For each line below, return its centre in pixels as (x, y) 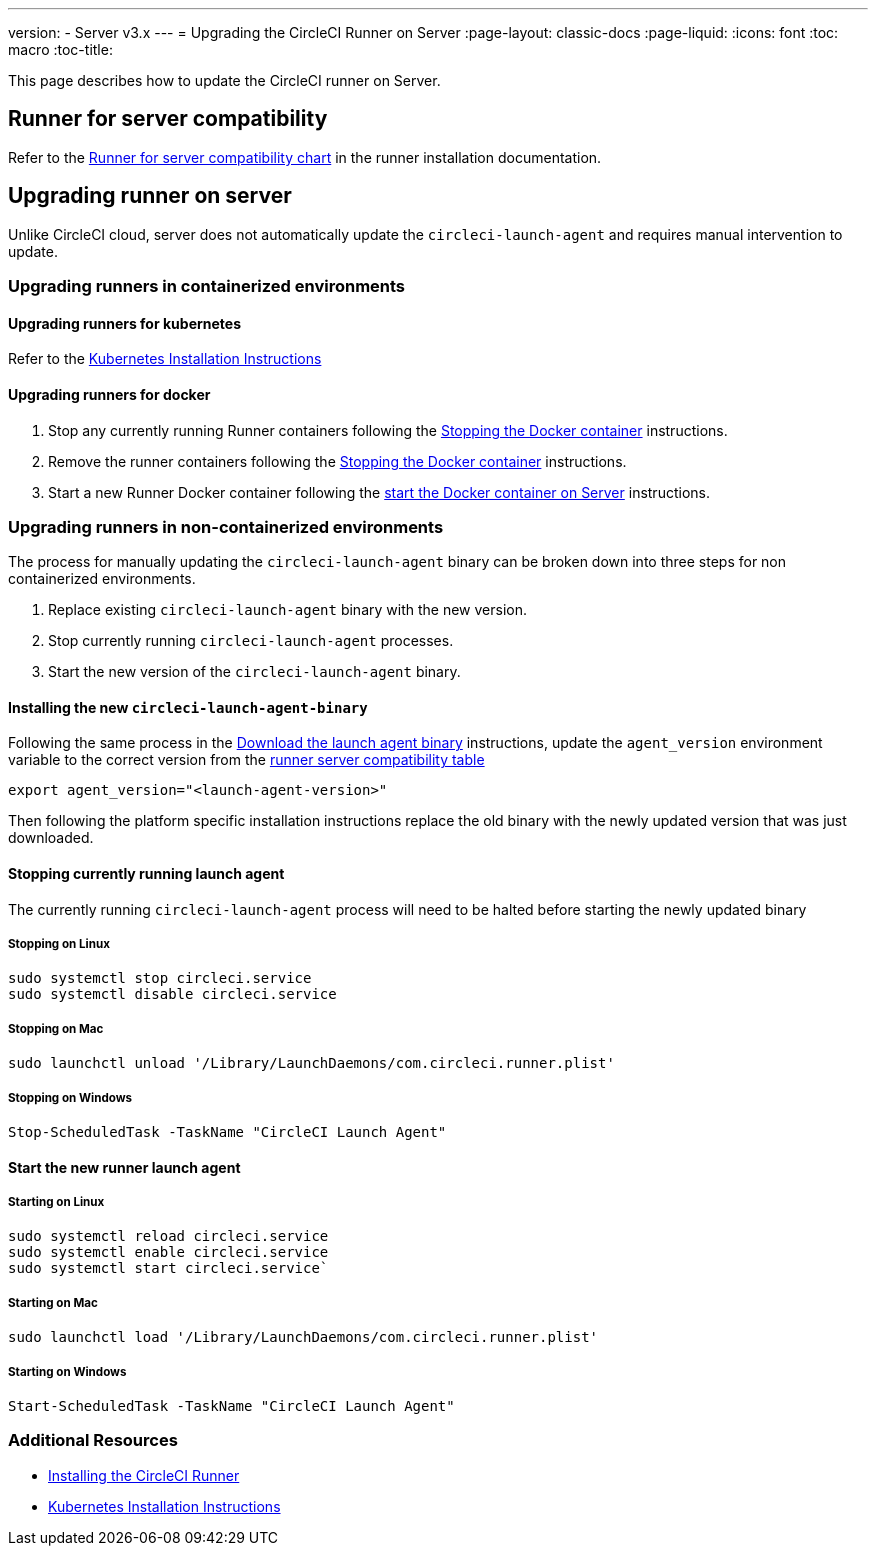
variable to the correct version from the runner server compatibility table (246, 760)
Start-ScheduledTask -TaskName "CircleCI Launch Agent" (231, 1405)
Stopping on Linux (59, 944)
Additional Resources (93, 1440)
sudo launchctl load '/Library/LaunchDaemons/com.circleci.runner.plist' (303, 1337)
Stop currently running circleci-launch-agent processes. (251, 641)
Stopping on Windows (70, 1097)
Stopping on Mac (56, 1028)
